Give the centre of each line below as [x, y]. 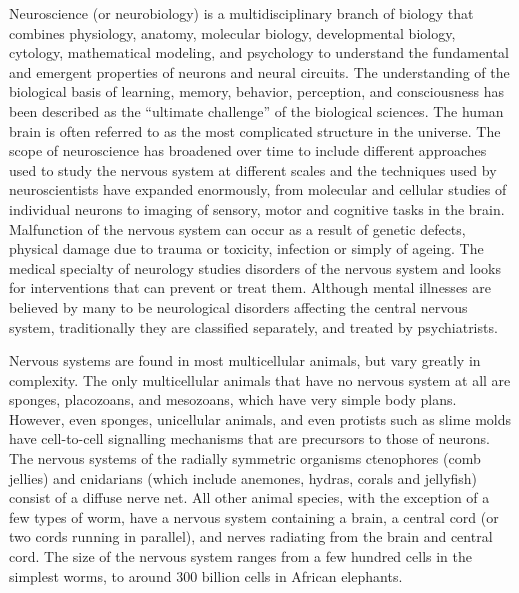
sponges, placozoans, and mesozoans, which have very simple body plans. [233, 399]
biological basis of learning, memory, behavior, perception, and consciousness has [256, 91]
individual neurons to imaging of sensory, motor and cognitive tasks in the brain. [257, 208]
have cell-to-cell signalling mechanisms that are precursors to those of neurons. [249, 438]
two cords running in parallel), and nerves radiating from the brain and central [251, 536]
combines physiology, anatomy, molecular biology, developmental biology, [232, 32]
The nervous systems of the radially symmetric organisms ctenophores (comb [245, 458]
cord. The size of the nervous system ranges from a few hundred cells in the [240, 556]
